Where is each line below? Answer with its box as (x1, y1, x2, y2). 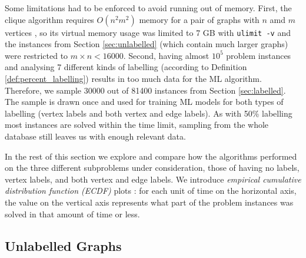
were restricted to (5, 49, 68, 61)
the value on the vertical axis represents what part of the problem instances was (5, 196, 294, 208)
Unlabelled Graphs (5, 236, 122, 254)
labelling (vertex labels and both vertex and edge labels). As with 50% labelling (5, 107, 292, 119)
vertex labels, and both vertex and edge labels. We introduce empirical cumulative (5, 173, 301, 185)
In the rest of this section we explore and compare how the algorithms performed (5, 150, 297, 162)
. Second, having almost (123, 49, 209, 61)
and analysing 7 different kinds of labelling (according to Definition (5, 61, 247, 73)
